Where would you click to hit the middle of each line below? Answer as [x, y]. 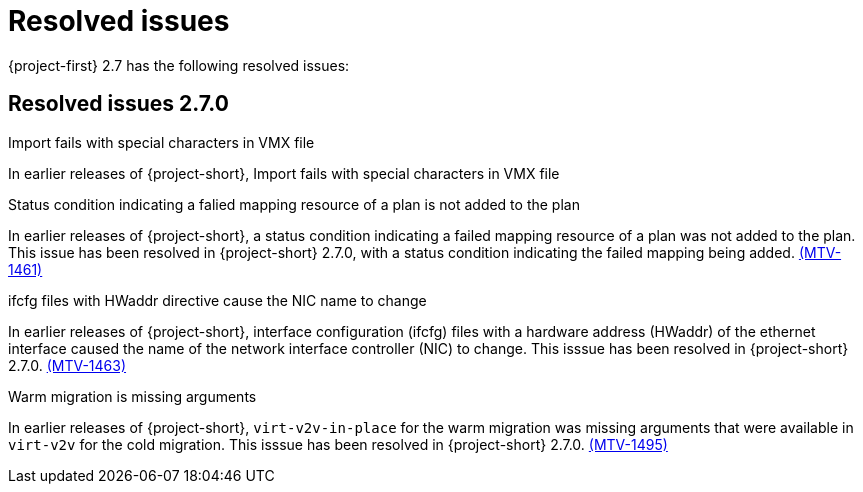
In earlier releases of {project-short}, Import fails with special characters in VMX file [284, 173]
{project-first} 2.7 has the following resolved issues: [179, 65]
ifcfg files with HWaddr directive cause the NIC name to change [217, 300]
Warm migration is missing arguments [132, 396]
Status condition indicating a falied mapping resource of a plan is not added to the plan [294, 204]
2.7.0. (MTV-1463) [67, 365]
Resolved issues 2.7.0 [118, 104]
